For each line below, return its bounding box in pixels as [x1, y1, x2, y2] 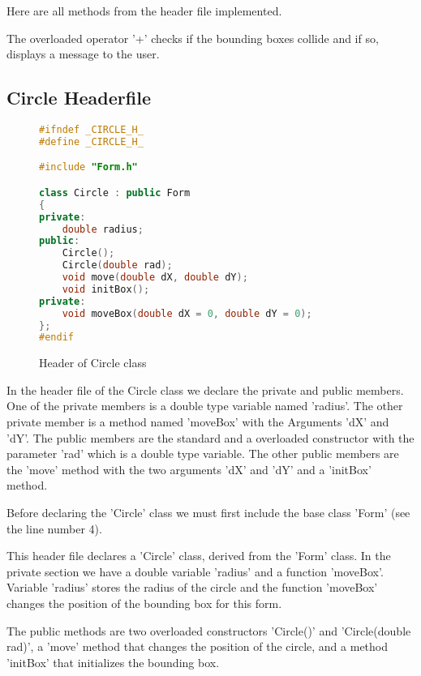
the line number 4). [6, 520, 102, 537]
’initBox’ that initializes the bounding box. [6, 653, 220, 670]
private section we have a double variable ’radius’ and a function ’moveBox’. [6, 563, 384, 580]
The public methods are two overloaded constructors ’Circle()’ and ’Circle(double [6, 622, 411, 639]
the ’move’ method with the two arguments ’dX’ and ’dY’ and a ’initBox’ [6, 460, 372, 477]
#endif [39, 332, 74, 344]
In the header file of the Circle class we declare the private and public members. [6, 381, 404, 398]
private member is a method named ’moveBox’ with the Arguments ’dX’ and [6, 413, 389, 430]
